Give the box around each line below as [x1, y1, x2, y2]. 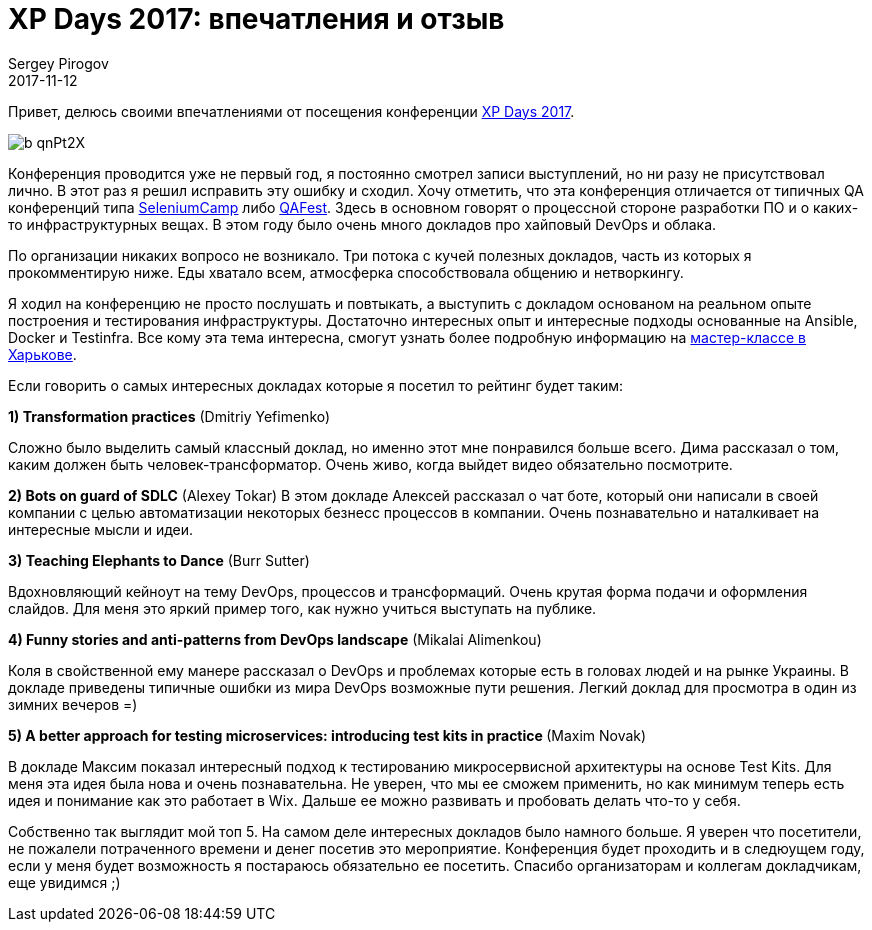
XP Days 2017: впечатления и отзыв [8, 2, 505, 36]
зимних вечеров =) [8, 695, 138, 713]
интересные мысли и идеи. [8, 520, 194, 538]
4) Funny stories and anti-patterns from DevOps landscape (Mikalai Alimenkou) [8, 630, 542, 648]
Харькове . [8, 345, 77, 363]
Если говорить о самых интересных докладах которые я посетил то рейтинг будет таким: [8, 376, 624, 394]
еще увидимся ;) [8, 873, 121, 891]
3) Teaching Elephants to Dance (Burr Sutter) [8, 551, 310, 569]
